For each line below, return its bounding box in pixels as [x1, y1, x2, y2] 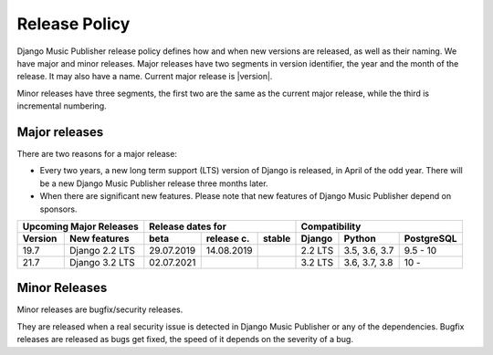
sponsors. [39, 204, 78, 214]
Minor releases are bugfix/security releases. [16, 304, 184, 315]
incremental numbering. [16, 100, 107, 111]
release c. [205, 232, 250, 245]
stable [262, 232, 291, 245]
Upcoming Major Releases [22, 220, 139, 233]
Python [343, 232, 376, 245]
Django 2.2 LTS [69, 244, 136, 256]
